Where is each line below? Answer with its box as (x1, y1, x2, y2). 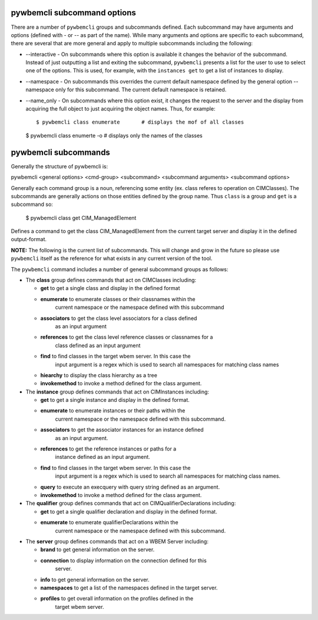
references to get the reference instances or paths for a (40, 445, 177, 452)
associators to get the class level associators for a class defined (40, 315, 197, 322)
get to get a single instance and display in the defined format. (40, 396, 190, 404)
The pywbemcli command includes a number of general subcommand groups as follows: (11, 265, 229, 273)
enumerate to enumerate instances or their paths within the (40, 407, 185, 414)
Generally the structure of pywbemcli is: (11, 162, 108, 170)
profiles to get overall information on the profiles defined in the (40, 595, 194, 602)
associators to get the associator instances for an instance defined (40, 426, 204, 434)
